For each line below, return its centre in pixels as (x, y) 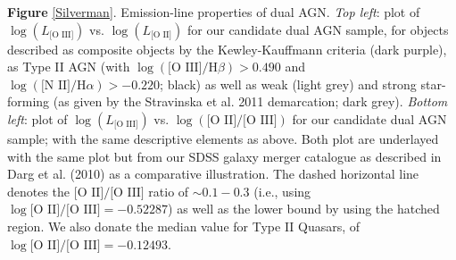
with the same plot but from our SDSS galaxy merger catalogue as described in (224, 156)
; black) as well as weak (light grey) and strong (288, 84)
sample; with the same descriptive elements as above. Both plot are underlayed (223, 138)
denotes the (39, 191)
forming (29, 101)
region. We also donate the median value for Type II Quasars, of (184, 226)
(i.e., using (282, 191)
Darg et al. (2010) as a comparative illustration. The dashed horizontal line (213, 174)
